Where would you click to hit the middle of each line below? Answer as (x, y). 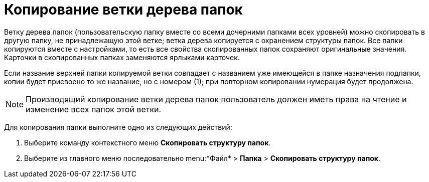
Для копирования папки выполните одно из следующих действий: (118, 127)
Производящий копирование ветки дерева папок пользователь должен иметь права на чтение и (216, 99)
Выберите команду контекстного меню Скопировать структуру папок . (148, 142)
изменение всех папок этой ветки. (94, 109)
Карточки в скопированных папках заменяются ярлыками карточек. (122, 57)
